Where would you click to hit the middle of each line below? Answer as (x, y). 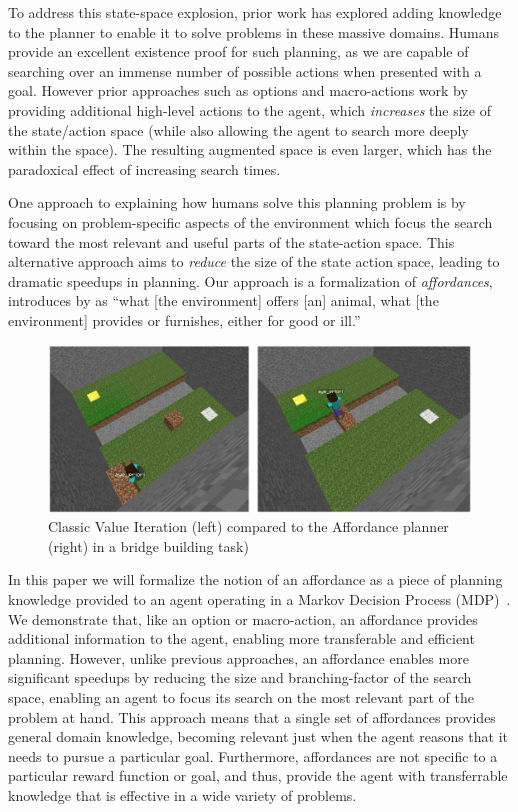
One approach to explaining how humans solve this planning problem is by (237, 202)
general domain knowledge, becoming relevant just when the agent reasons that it (258, 736)
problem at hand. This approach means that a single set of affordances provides (252, 716)
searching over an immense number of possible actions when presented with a (245, 70)
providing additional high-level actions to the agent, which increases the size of (249, 109)
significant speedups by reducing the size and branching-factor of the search (240, 677)
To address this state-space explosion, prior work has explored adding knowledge (255, 12)
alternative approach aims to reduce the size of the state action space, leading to (254, 261)
